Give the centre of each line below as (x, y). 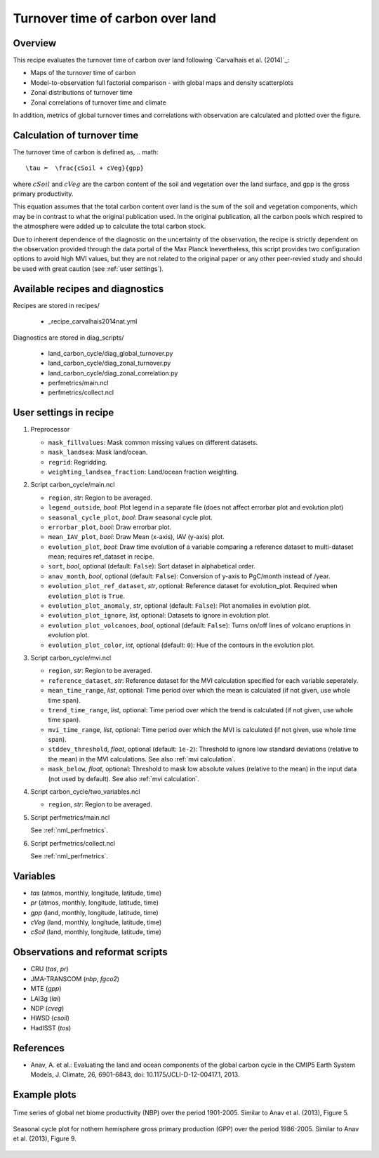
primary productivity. (43, 194)
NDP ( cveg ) (47, 1008)
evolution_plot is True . (87, 596)
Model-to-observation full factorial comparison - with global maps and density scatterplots (162, 82)
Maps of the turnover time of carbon (83, 73)
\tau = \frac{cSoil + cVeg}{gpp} (85, 168)
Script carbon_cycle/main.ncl (73, 485)
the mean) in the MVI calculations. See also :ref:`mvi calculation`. (142, 759)
